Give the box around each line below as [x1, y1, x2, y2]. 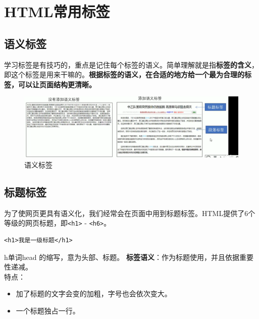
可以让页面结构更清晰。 [18, 79, 96, 89]
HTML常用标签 [4, 1, 110, 22]
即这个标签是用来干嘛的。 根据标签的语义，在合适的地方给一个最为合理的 [4, 69, 244, 80]
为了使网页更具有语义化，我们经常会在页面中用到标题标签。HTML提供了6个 [4, 207, 255, 218]
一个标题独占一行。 [16, 305, 80, 315]
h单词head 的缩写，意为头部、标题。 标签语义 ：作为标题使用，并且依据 [4, 251, 239, 262]
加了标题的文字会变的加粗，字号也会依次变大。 [16, 288, 172, 299]
